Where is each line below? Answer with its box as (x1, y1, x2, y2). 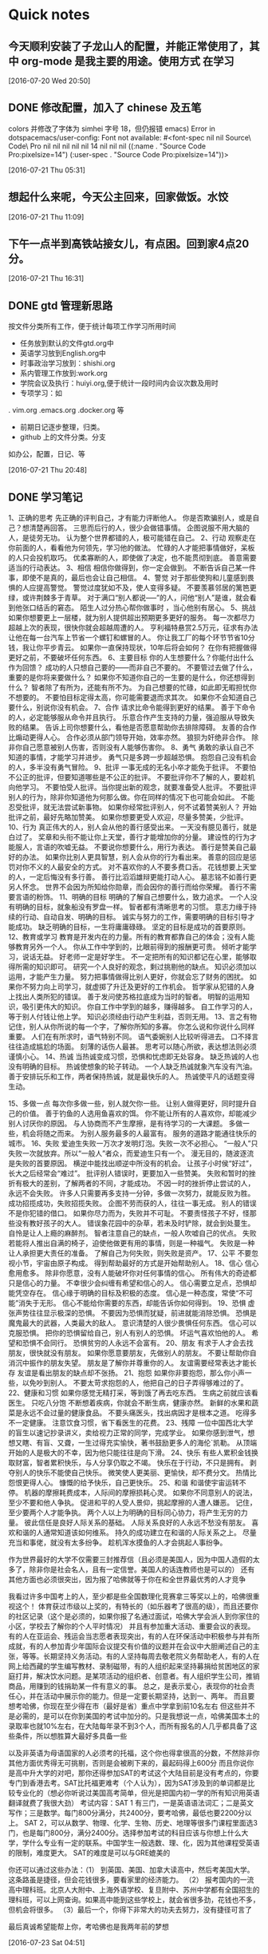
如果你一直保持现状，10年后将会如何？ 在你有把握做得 (79, 643, 258, 652)
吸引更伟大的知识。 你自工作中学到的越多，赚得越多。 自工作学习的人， (22, 1002, 257, 1011)
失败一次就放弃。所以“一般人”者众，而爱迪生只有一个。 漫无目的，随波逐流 (8, 1149, 254, 1158)
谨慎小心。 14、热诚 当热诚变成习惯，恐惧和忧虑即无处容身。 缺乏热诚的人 (8, 1052, 253, 1062)
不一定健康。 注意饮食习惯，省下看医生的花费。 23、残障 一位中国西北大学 (8, 1418, 254, 1428)
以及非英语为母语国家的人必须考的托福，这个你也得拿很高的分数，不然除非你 (8, 1748, 260, 1758)
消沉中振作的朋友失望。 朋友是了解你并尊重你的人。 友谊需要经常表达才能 (8, 1359, 250, 1368)
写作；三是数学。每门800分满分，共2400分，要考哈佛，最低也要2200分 (8, 1808, 246, 1818)
